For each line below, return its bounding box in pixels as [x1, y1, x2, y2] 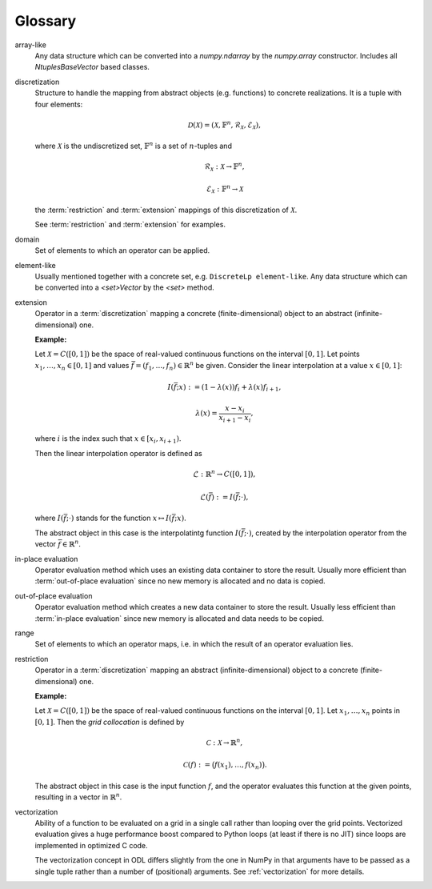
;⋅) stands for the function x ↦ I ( [66, 513, 172, 523]
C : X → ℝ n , [206, 737, 243, 747]
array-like [14, 40, 47, 50]
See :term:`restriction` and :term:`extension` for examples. [34, 220, 226, 230]
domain [14, 234, 40, 244]
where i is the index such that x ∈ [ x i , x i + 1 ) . [34, 434, 182, 446]
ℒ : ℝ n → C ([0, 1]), [193, 468, 256, 479]
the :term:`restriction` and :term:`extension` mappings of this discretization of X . [34, 205, 298, 215]
